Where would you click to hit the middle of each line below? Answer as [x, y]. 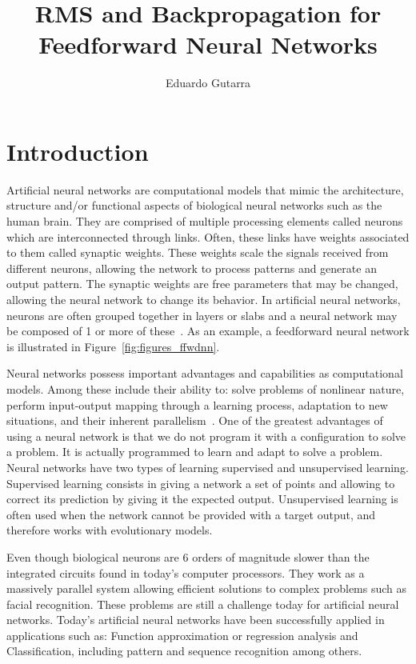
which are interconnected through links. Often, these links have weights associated [208, 236]
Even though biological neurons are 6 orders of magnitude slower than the [188, 556]
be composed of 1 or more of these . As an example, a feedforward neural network [208, 331]
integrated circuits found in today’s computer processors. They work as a [186, 572]
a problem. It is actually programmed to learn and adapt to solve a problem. [195, 452]
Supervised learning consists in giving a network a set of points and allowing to [201, 483]
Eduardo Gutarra [208, 83]
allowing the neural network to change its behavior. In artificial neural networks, [204, 299]
